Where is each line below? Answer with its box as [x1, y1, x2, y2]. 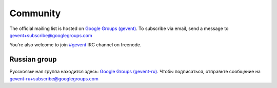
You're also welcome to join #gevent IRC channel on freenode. [9, 42, 142, 48]
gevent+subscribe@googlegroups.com [9, 32, 92, 38]
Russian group [9, 55, 57, 64]
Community [9, 8, 61, 19]
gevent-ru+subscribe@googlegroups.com [9, 75, 98, 81]
